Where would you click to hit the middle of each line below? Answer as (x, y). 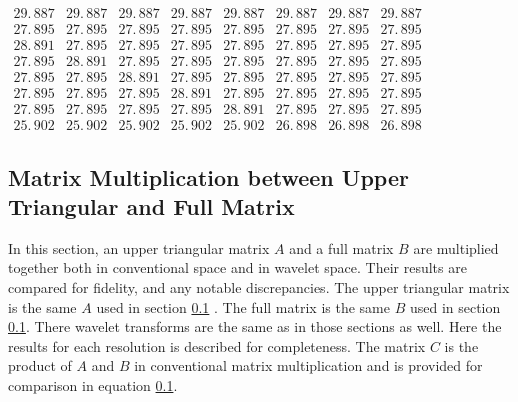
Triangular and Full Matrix (151, 206)
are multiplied (456, 247)
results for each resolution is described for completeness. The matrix (217, 345)
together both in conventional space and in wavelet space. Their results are (237, 267)
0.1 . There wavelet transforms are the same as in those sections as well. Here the (255, 326)
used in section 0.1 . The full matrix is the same (243, 306)
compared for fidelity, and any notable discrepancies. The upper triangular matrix (259, 287)
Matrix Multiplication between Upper (208, 176)
